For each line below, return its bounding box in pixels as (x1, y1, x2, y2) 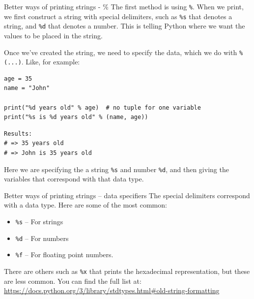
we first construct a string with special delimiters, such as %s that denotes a (4, 11, 232, 21)
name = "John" (4, 85, 50, 92)
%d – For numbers (15, 233, 69, 243)
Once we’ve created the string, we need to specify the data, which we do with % (4, 47, 243, 57)
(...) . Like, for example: (4, 57, 80, 67)
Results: (4, 130, 32, 137)
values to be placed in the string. (4, 30, 103, 40)
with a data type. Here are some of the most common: (4, 200, 167, 210)
